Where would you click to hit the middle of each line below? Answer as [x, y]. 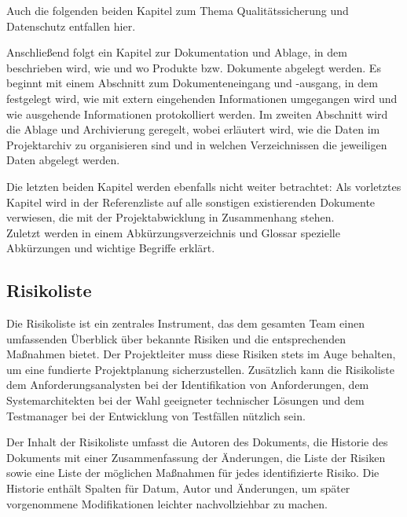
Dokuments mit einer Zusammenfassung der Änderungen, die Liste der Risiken [196, 457]
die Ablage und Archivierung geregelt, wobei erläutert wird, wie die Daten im [193, 129]
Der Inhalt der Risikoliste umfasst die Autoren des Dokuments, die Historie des [197, 442]
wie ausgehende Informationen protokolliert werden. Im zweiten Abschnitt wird [197, 114]
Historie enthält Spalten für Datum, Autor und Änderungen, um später [178, 488]
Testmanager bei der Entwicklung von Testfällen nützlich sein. [156, 415]
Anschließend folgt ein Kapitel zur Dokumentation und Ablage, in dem [177, 52]
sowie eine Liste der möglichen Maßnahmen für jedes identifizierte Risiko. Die [193, 473]
